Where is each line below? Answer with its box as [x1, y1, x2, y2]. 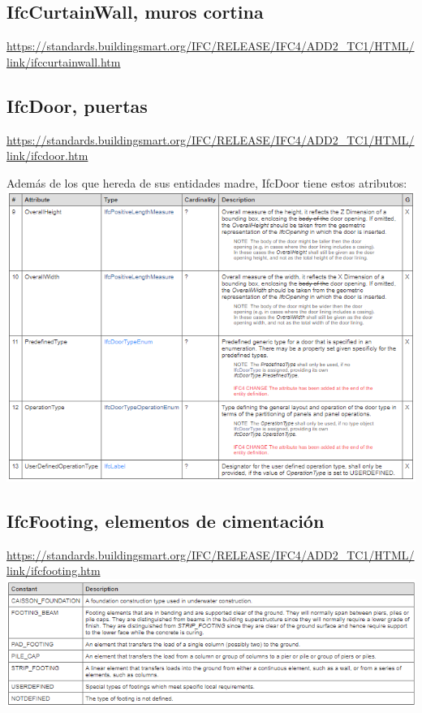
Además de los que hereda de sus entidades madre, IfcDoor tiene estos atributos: [6, 174, 407, 191]
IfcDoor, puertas [6, 93, 148, 118]
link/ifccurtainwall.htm [6, 53, 121, 70]
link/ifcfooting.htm [6, 562, 101, 579]
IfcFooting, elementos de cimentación [6, 508, 325, 533]
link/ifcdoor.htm [6, 147, 88, 164]
